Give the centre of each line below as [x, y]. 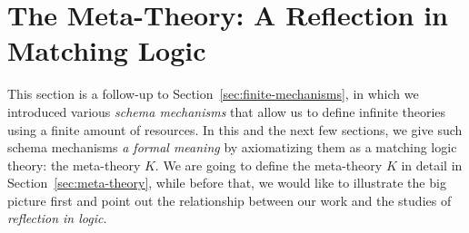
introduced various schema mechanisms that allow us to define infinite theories [227, 111]
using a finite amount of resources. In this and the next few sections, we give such [235, 129]
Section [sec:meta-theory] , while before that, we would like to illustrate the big [227, 183]
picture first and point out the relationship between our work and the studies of [230, 200]
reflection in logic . [57, 218]
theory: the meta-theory [74, 165]
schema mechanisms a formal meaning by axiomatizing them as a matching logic [232, 147]
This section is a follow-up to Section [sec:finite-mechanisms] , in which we [213, 94]
